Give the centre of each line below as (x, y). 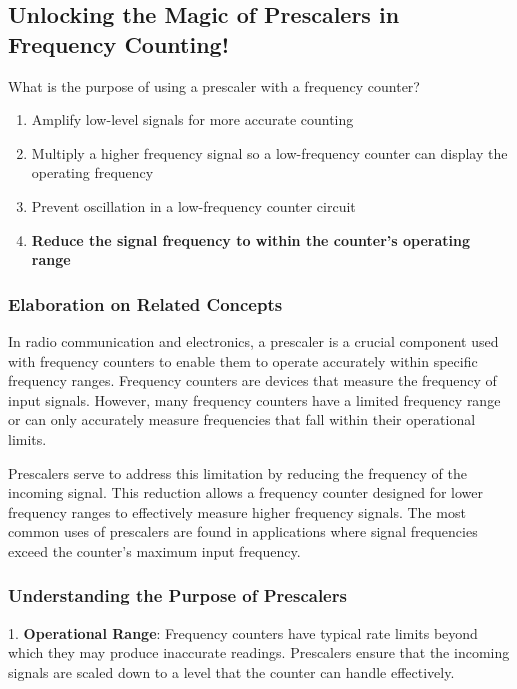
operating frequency (92, 172)
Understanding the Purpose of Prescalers (177, 595)
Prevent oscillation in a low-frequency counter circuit (193, 205)
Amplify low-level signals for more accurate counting (192, 119)
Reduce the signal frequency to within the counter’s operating (250, 239)
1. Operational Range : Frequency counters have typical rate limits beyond (243, 632)
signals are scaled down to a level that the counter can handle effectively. (231, 671)
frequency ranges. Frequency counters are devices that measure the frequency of (252, 380)
